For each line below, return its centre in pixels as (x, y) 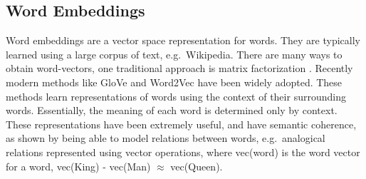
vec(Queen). (197, 166)
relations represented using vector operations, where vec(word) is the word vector (183, 152)
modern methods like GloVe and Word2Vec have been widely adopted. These (174, 82)
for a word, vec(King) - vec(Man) (78, 166)
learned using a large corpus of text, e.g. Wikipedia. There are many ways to (174, 54)
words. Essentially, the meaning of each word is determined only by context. (172, 110)
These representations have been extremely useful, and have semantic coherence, (181, 124)
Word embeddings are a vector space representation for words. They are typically (183, 40)
